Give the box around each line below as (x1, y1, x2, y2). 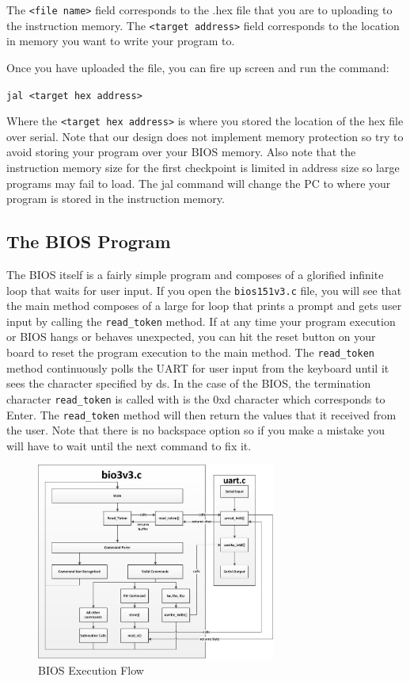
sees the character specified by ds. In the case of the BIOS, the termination (6, 375, 371, 392)
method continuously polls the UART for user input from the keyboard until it (6, 359, 389, 376)
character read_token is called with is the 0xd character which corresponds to (6, 390, 385, 407)
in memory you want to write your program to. (6, 33, 235, 49)
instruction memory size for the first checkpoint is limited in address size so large (6, 159, 400, 175)
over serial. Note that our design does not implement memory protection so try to (6, 128, 404, 144)
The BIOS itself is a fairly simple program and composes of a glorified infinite (6, 266, 384, 282)
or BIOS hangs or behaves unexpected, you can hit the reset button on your (6, 328, 376, 345)
